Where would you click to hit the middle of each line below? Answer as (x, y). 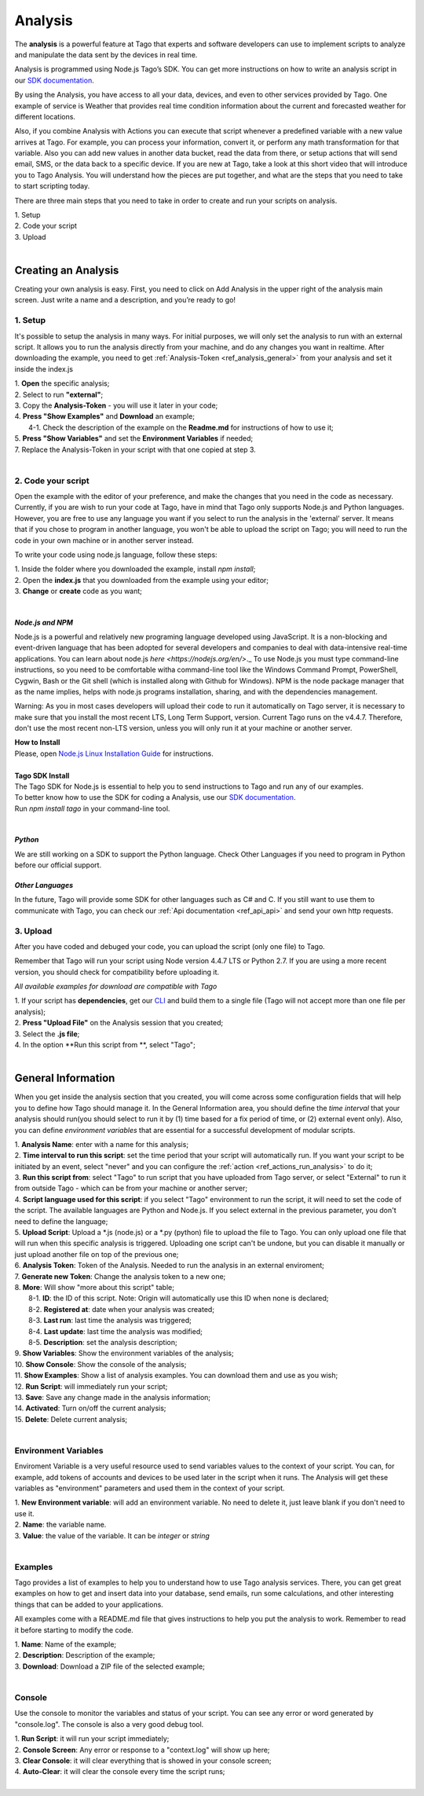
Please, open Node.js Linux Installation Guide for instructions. (114, 753)
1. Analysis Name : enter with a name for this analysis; (101, 1144)
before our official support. (58, 865)
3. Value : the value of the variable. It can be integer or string (112, 1535)
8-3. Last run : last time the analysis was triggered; (110, 1321)
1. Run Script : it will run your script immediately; (92, 1739)
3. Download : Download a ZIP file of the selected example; (110, 1666)
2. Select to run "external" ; (59, 394)
